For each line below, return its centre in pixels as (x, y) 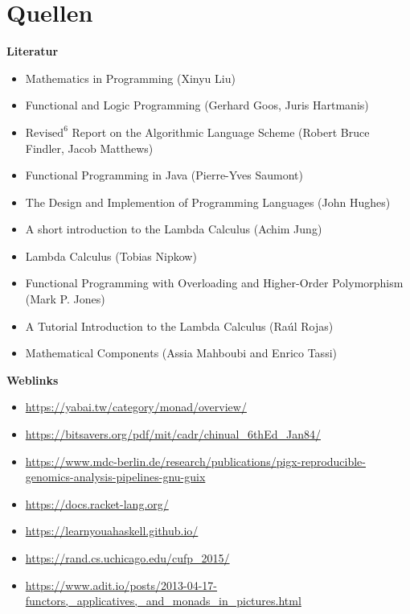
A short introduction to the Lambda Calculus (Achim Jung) (174, 229)
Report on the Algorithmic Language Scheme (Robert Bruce (221, 132)
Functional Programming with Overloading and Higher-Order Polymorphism (214, 283)
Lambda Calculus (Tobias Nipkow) (111, 255)
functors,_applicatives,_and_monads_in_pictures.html (163, 601)
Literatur (33, 51)
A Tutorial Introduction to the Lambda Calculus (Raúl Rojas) (179, 326)
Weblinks (33, 379)
